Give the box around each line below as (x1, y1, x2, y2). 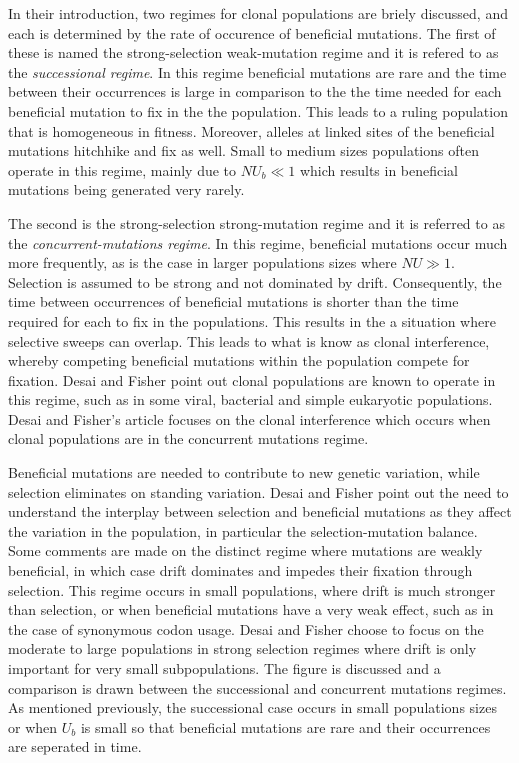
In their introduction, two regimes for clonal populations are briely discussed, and (8, 3, 508, 23)
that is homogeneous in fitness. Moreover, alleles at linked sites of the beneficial (8, 120, 495, 141)
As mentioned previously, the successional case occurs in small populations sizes (8, 697, 497, 718)
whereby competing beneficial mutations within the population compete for (8, 350, 470, 371)
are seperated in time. (8, 736, 142, 757)
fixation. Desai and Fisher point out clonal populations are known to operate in (8, 369, 496, 390)
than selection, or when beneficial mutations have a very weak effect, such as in (8, 599, 494, 620)
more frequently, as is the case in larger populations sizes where (8, 252, 397, 273)
